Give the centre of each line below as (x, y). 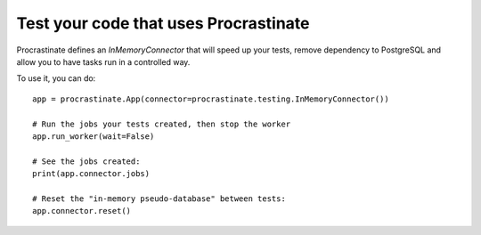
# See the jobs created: (86, 161)
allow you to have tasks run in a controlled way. (103, 61)
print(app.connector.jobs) (91, 174)
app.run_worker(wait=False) (94, 136)
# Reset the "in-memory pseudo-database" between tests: (159, 199)
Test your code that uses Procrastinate (163, 23)
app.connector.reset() (82, 211)
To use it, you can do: (56, 78)
